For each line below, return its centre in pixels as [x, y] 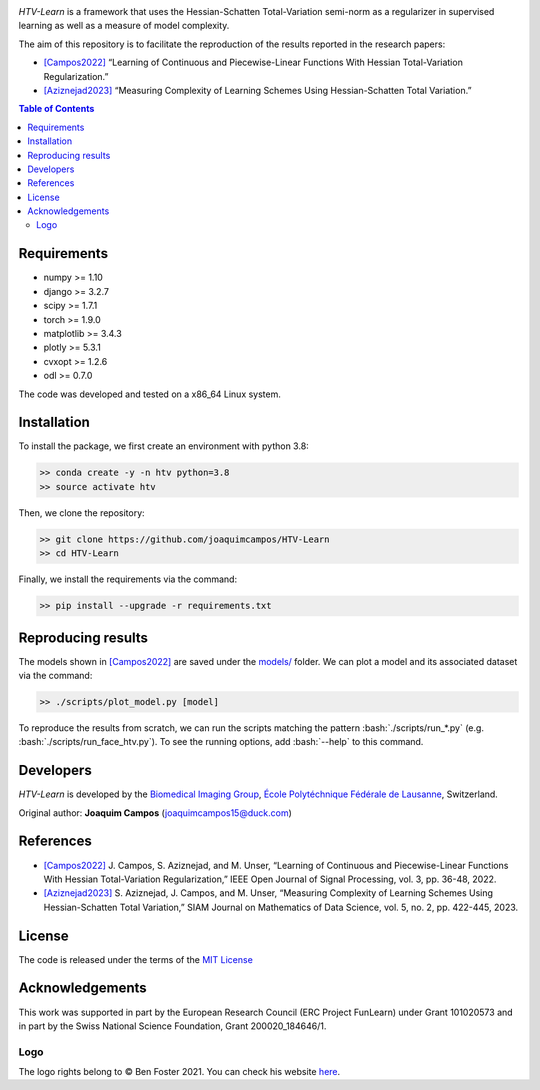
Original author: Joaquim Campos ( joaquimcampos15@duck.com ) [155, 812]
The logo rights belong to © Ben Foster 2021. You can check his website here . [179, 1072]
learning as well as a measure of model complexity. [124, 26]
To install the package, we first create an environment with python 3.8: [163, 446]
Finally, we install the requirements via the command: [128, 579]
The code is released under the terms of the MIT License [136, 959]
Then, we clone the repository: [81, 512]
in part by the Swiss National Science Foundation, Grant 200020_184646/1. [172, 1026]
